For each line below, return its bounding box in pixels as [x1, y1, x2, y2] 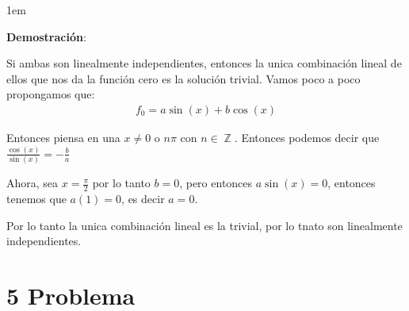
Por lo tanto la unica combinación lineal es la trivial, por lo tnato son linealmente [6, 217, 403, 233]
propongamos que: [6, 86, 95, 102]
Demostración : [6, 28, 86, 44]
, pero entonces [179, 175, 253, 191]
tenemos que [6, 190, 67, 207]
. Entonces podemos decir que [234, 129, 380, 145]
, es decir [121, 190, 165, 207]
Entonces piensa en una [6, 129, 120, 145]
